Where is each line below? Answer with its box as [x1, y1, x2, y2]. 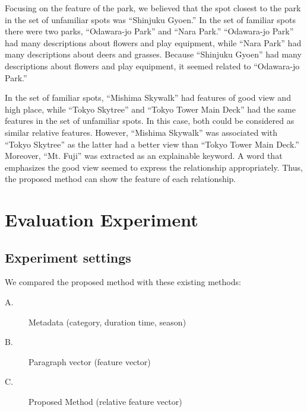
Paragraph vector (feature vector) [29, 355, 151, 368]
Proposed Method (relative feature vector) [29, 395, 182, 408]
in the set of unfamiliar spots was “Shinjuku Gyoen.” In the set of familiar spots [5, 13, 296, 25]
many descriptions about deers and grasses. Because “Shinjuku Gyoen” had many [5, 48, 302, 60]
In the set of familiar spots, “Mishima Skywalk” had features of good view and [5, 91, 291, 104]
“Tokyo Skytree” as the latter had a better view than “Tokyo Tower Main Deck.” [5, 138, 299, 150]
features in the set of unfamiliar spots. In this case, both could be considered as [5, 114, 295, 127]
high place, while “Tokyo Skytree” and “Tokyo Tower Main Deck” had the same [5, 103, 296, 115]
